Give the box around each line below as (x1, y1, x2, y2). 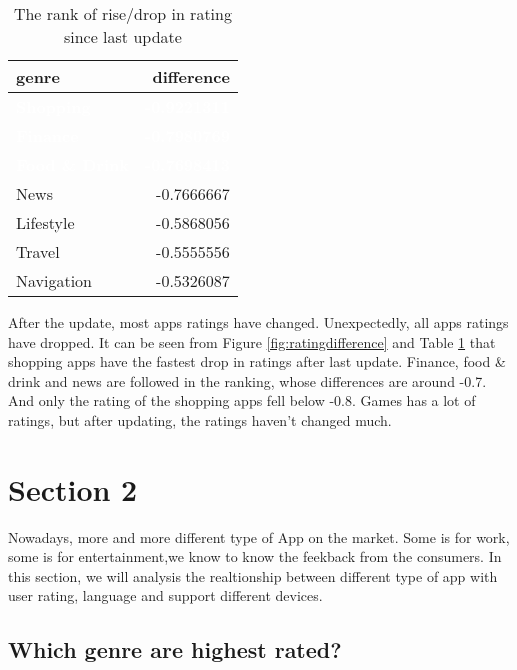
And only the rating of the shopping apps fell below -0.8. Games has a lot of (8, 390, 476, 411)
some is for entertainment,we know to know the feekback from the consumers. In (8, 546, 502, 567)
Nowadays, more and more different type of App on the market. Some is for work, (8, 526, 510, 547)
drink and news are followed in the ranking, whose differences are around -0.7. (8, 370, 487, 391)
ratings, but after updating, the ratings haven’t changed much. (8, 409, 392, 430)
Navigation (16, 269, 93, 292)
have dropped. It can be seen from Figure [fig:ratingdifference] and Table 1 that (8, 331, 496, 352)
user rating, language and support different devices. (8, 585, 323, 606)
